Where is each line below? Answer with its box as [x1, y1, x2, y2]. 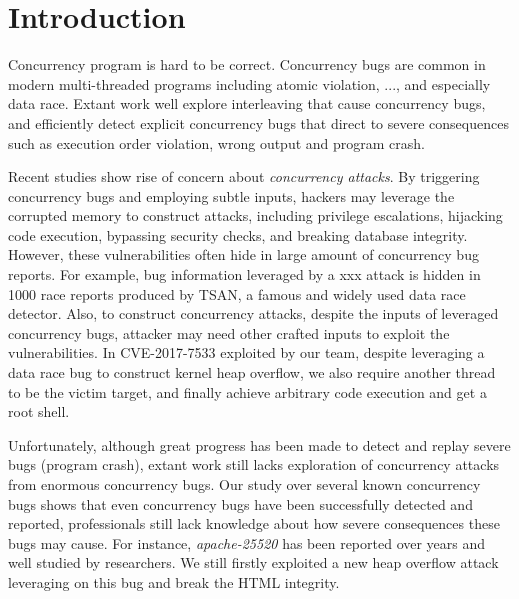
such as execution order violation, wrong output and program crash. [8, 132, 426, 153]
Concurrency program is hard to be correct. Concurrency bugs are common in [8, 54, 486, 75]
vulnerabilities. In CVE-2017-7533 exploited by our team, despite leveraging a [8, 342, 485, 363]
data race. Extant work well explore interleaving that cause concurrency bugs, [8, 93, 486, 114]
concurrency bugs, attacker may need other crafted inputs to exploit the [8, 322, 450, 343]
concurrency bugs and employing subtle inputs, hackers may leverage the [8, 185, 455, 206]
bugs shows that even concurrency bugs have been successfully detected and [8, 493, 473, 514]
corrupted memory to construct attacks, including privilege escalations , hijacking [8, 205, 503, 226]
